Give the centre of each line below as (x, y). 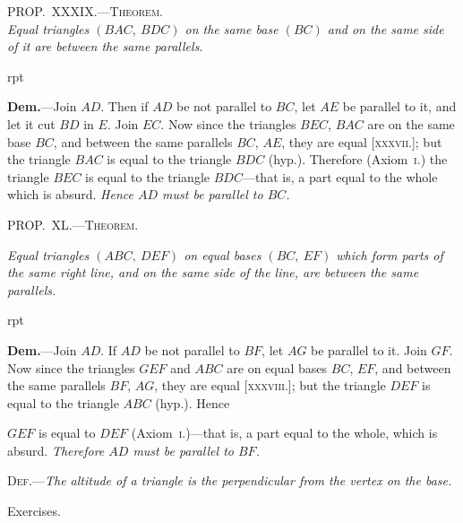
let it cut (31, 123)
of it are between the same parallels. (105, 46)
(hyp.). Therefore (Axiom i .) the (358, 159)
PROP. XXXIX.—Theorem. (85, 11)
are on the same (411, 123)
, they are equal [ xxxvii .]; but (362, 141)
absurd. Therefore (56, 450)
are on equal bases (277, 367)
